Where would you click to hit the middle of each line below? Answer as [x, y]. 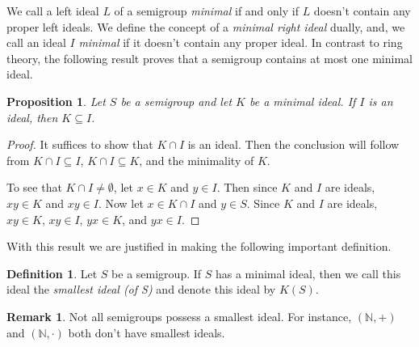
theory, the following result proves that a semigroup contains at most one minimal [209, 58]
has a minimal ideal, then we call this [308, 273]
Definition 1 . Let [52, 273]
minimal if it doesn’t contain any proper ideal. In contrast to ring [241, 42]
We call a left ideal [53, 11]
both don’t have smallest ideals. [147, 332]
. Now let [121, 203]
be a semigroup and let [176, 101]
